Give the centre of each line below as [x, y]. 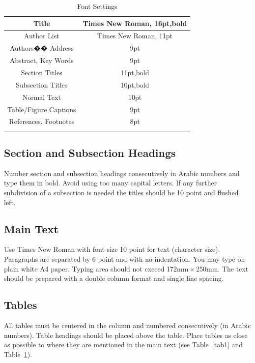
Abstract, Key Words [42, 60]
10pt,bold [135, 84]
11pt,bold [135, 72]
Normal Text [42, 97]
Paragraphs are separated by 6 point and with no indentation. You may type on [125, 259]
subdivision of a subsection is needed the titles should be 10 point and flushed [121, 193]
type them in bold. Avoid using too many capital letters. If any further [111, 183]
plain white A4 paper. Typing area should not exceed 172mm [96, 268]
